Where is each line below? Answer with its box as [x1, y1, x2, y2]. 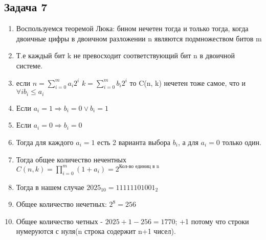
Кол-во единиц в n [119, 164, 160, 170]
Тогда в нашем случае [16, 181, 84, 192]
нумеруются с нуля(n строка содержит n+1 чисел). [16, 226, 176, 236]
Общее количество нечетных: [16, 199, 107, 209]
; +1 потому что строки [175, 215, 249, 226]
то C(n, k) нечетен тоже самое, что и [129, 77, 246, 88]
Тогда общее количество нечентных [16, 154, 126, 164]
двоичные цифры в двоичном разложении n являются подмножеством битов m [16, 33, 262, 43]
